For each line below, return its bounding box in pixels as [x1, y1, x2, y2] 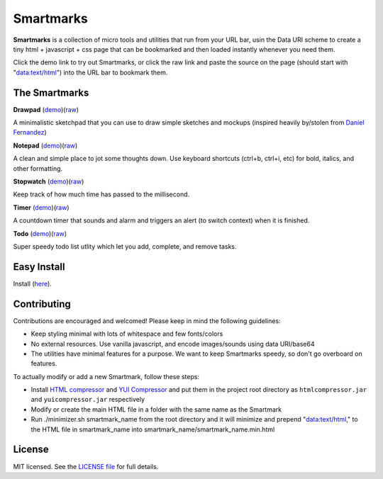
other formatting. [13, 164, 63, 173]
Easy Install [13, 261, 65, 273]
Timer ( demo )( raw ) [13, 203, 70, 212]
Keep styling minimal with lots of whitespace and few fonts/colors [30, 329, 223, 338]
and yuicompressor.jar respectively [30, 395, 145, 404]
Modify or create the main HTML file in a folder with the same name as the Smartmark [30, 405, 282, 414]
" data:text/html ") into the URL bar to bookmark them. [13, 68, 168, 77]
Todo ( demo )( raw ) [13, 229, 67, 237]
